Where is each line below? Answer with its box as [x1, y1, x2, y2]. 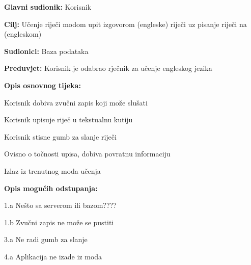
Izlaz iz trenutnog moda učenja [4, 165, 101, 176]
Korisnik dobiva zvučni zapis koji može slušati [4, 97, 148, 108]
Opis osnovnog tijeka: [4, 79, 81, 90]
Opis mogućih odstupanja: [4, 182, 98, 193]
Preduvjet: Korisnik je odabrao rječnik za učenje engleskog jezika [4, 63, 212, 73]
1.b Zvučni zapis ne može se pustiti [4, 217, 114, 227]
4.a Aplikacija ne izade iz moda [4, 251, 102, 261]
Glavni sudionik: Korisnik [4, 2, 92, 12]
